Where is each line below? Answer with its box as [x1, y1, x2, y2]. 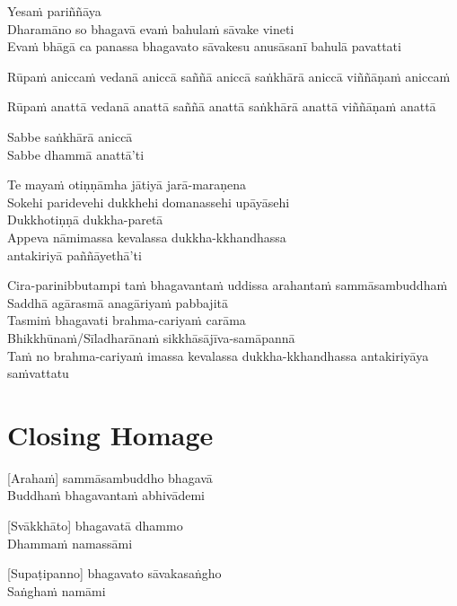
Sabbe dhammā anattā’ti [7, 145, 145, 163]
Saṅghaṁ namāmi [7, 581, 106, 600]
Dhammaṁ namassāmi [7, 533, 133, 552]
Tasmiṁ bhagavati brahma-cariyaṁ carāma [7, 311, 246, 329]
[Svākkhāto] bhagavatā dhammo [7, 516, 183, 534]
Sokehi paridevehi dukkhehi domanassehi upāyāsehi [7, 192, 290, 211]
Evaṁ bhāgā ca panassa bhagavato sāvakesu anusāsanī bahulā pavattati [7, 37, 401, 56]
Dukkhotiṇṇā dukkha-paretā [7, 210, 163, 229]
